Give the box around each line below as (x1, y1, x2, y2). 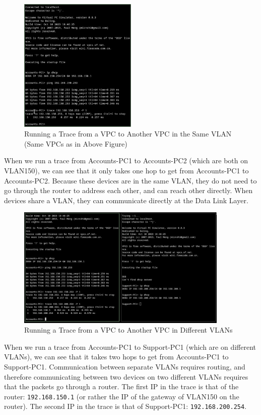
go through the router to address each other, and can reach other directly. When (4, 185, 253, 196)
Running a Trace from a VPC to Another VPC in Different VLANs (24, 325, 233, 335)
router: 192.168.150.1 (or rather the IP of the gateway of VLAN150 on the (4, 391, 239, 401)
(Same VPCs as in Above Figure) (24, 138, 127, 149)
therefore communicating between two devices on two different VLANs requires (4, 371, 248, 382)
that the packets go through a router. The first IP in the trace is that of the (4, 381, 239, 392)
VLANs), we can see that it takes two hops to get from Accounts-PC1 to (4, 351, 229, 362)
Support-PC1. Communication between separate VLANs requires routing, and (4, 361, 245, 372)
